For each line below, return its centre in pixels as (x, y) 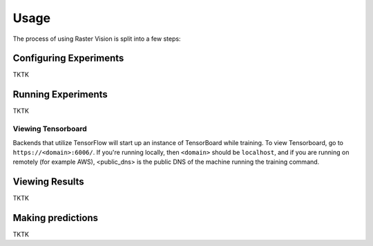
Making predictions (56, 218)
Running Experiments (60, 94)
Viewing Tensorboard (50, 129)
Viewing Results (48, 182)
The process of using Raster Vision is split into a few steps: (97, 39)
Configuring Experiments (68, 58)
